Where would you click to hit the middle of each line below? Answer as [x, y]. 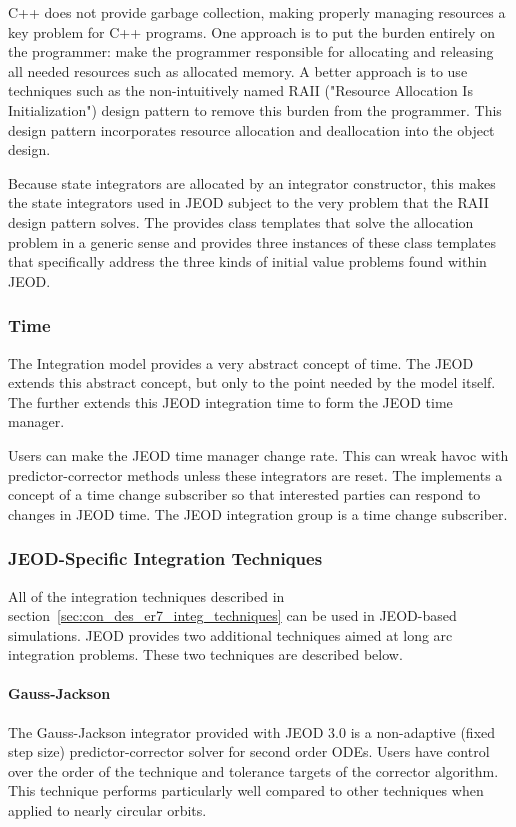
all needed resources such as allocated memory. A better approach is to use [238, 70]
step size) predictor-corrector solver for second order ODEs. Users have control [249, 751]
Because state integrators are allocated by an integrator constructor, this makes [252, 182]
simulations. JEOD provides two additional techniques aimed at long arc [230, 634]
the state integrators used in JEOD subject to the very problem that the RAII [248, 202]
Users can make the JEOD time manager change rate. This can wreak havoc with [258, 454]
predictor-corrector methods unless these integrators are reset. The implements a [255, 474]
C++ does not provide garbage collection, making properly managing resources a [257, 12]
